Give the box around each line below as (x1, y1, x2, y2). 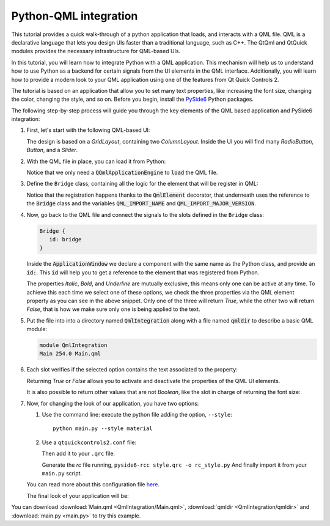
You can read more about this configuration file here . (26, 481, 160, 488)
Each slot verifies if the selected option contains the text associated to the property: (26, 366, 238, 373)
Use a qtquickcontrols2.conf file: (42, 439, 137, 446)
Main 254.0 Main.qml (39, 350, 101, 357)
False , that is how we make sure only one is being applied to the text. (26, 305, 200, 313)
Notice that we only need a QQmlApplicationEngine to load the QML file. (26, 169, 218, 177)
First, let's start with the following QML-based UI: (26, 126, 150, 134)
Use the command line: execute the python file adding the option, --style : (42, 411, 232, 418)
